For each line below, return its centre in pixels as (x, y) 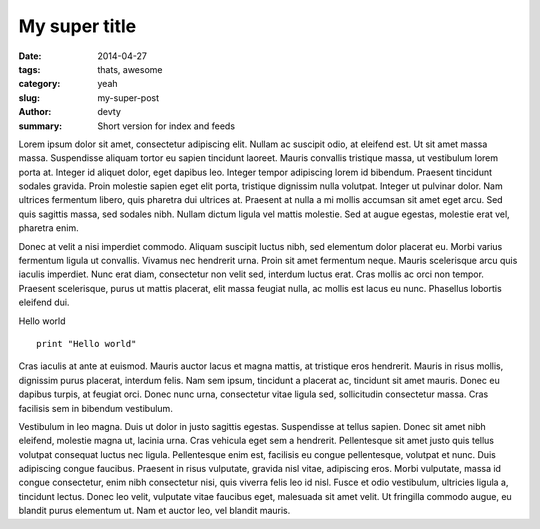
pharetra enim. (48, 228)
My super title (77, 26)
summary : (40, 126)
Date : (30, 56)
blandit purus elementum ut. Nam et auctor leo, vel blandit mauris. (154, 511)
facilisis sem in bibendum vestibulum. (96, 408)
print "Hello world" (86, 343)
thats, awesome (130, 69)
